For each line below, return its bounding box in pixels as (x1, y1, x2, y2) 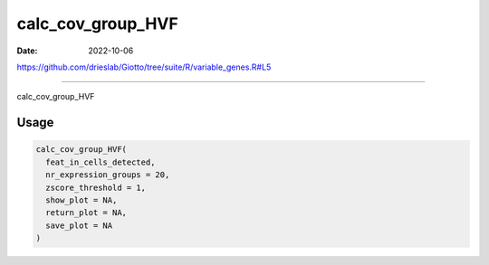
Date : (16, 45, 38, 56)
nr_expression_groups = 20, (45, 170, 170, 180)
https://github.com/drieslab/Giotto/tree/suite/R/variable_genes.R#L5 (16, 62, 272, 72)
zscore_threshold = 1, (45, 182, 147, 193)
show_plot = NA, (45, 194, 118, 205)
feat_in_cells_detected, (45, 156, 156, 167)
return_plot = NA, (45, 208, 127, 218)
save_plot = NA (45, 220, 113, 231)
